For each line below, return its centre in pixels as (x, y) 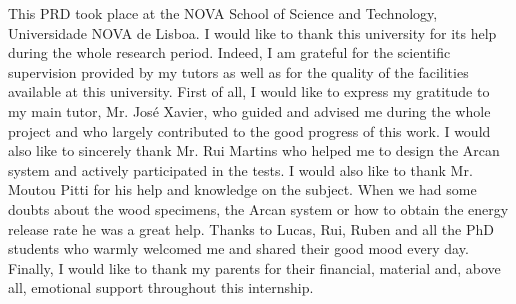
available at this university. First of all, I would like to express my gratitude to (249, 91)
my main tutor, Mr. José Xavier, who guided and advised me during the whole (249, 110)
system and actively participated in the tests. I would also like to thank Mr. (240, 169)
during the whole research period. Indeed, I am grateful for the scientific (229, 52)
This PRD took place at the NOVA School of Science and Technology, (223, 13)
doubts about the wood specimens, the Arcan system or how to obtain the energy (258, 208)
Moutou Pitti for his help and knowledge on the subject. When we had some (242, 189)
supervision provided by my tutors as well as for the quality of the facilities (238, 71)
